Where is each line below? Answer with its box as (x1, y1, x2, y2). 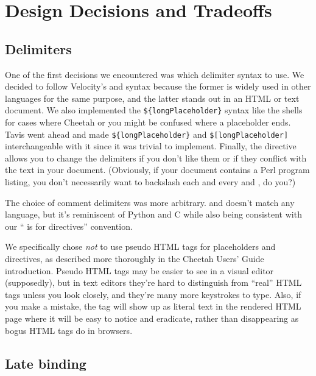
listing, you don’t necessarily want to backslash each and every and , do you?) (5, 176, 296, 188)
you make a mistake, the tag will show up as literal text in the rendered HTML (5, 300, 301, 313)
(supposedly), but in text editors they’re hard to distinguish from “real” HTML (5, 276, 302, 289)
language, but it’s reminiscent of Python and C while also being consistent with (5, 208, 302, 221)
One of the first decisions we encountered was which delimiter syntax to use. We (5, 68, 304, 80)
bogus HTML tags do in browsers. (5, 324, 133, 336)
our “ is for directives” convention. (5, 219, 133, 232)
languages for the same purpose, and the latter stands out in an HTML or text (5, 91, 300, 104)
